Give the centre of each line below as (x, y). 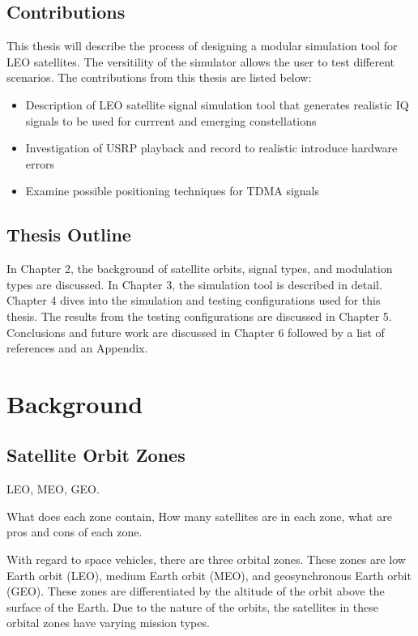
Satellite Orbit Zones (96, 455)
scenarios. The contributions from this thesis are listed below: (159, 77)
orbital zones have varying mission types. (108, 623)
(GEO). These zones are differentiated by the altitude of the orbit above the (196, 591)
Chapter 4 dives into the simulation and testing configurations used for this (194, 300)
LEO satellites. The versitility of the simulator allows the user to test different (200, 61)
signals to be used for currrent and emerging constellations (171, 120)
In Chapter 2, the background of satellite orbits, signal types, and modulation (200, 269)
